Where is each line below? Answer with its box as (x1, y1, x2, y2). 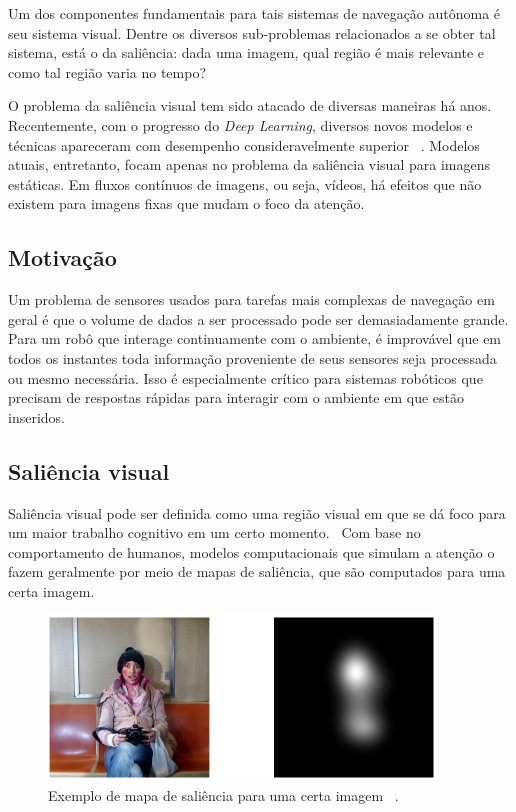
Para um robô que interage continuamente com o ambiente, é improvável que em (8, 328, 502, 349)
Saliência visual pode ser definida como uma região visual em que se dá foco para (8, 502, 506, 523)
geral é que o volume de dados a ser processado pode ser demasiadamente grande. (8, 308, 509, 329)
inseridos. (8, 406, 65, 427)
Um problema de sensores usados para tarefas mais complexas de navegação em (8, 289, 495, 310)
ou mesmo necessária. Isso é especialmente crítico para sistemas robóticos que (8, 367, 483, 388)
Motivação (8, 242, 117, 273)
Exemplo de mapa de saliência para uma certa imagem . (48, 785, 399, 806)
